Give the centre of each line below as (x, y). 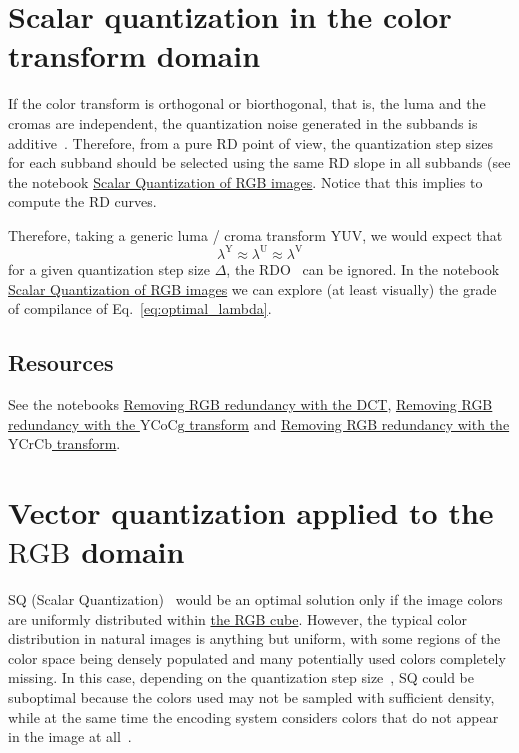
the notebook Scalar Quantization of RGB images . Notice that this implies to (245, 181)
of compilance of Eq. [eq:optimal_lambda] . (140, 308)
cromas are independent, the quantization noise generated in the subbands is (243, 122)
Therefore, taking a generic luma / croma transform (167, 234)
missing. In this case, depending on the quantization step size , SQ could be (241, 677)
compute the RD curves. (82, 201)
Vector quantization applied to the (251, 511)
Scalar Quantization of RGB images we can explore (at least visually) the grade (252, 288)
